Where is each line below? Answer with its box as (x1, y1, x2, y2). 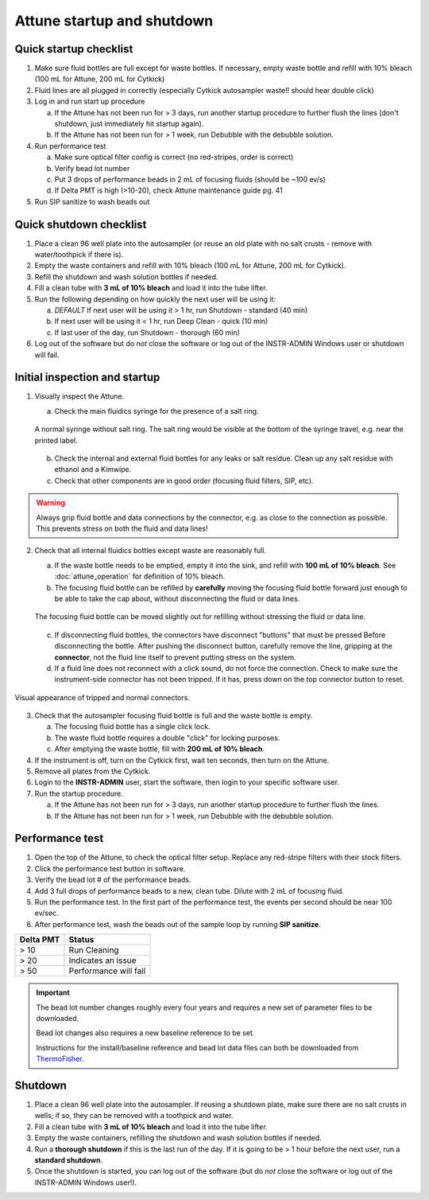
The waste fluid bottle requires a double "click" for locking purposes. (54, 733, 280, 742)
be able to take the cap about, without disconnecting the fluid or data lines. (54, 594, 300, 603)
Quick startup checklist (14, 42, 133, 56)
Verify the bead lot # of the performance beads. (34, 875, 191, 885)
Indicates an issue (68, 955, 137, 966)
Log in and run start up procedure (34, 96, 145, 107)
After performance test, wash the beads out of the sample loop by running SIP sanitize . (34, 919, 321, 929)
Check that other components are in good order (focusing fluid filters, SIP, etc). (54, 476, 314, 485)
